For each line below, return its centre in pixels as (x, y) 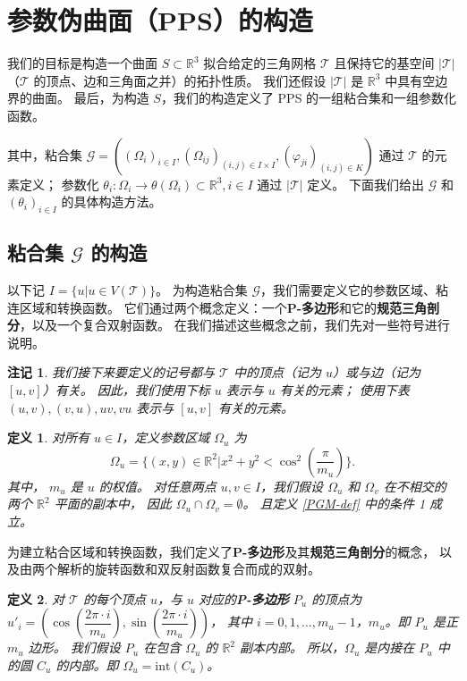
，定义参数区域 (166, 437)
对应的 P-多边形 (243, 598)
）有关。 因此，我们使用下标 (126, 390)
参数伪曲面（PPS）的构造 (160, 20)
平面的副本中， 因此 (113, 504)
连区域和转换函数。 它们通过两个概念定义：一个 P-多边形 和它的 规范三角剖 (224, 307)
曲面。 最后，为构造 (90, 98)
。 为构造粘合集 (202, 290)
